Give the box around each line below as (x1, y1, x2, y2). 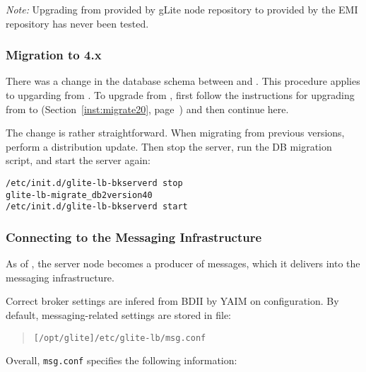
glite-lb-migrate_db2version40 (6, 190, 153, 200)
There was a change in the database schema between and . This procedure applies (6, 74, 360, 88)
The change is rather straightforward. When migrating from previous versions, (6, 125, 345, 140)
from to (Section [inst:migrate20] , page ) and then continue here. (6, 101, 289, 116)
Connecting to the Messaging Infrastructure (6, 228, 262, 245)
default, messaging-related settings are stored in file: (6, 307, 231, 322)
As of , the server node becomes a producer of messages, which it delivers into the (6, 256, 360, 271)
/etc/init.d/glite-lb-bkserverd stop (6, 178, 183, 188)
